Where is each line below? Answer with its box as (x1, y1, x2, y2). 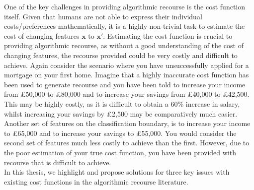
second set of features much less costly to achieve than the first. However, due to (4, 137, 250, 148)
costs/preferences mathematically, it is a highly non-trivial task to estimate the (4, 21, 245, 31)
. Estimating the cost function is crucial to (103, 30, 233, 41)
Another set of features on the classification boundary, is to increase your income (4, 118, 251, 128)
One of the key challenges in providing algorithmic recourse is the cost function (4, 1, 246, 11)
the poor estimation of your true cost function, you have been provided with (4, 147, 237, 157)
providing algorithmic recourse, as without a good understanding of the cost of (4, 40, 244, 51)
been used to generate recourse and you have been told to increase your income (4, 79, 246, 89)
